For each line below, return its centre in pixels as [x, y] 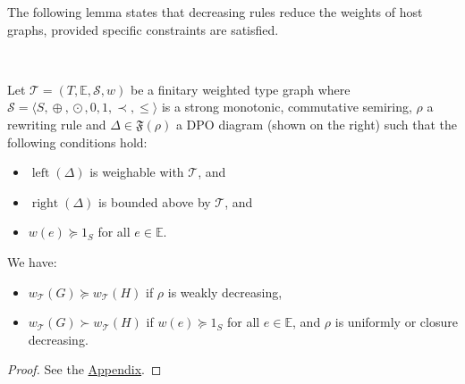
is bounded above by [154, 201]
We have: [32, 261]
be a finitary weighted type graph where [240, 89]
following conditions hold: [77, 142]
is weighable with [137, 172]
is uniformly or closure [396, 322]
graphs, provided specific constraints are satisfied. [143, 29]
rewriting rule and [57, 124]
